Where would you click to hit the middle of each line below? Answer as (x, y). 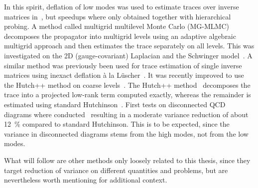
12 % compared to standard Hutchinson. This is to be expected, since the (117, 124)
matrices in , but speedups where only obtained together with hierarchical (118, 16)
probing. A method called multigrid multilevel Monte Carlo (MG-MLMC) (117, 26)
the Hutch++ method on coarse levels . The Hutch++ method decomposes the (127, 85)
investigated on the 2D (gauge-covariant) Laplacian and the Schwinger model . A (128, 55)
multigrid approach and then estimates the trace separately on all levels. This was (129, 46)
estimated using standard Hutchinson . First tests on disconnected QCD (115, 104)
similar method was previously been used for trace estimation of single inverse (123, 65)
